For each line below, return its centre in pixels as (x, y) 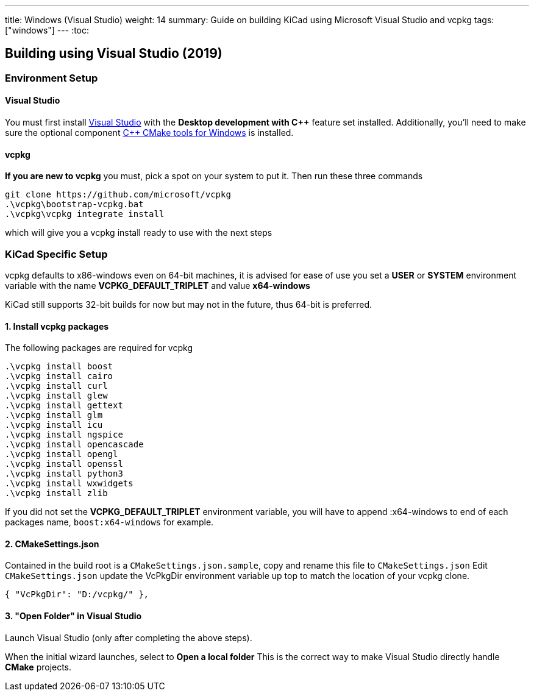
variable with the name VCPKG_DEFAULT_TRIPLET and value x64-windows (158, 286)
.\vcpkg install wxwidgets (69, 484)
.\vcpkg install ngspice (64, 435)
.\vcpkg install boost (59, 367)
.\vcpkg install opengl (62, 454)
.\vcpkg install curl (56, 386)
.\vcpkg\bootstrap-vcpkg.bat (74, 204)
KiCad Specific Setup (56, 254)
